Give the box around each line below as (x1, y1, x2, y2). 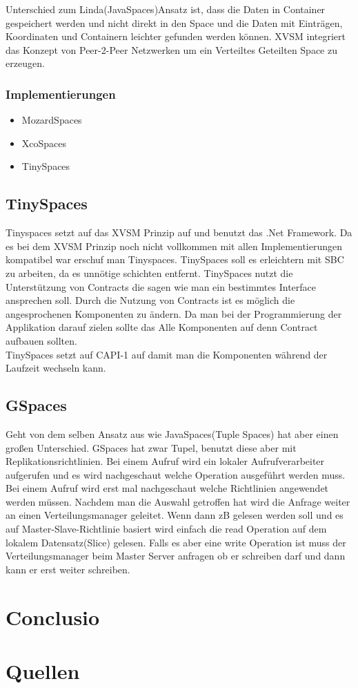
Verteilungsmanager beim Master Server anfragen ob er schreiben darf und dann (6, 548, 346, 563)
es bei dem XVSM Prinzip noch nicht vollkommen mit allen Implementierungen (6, 238, 343, 253)
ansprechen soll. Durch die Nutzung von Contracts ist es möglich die (6, 293, 295, 307)
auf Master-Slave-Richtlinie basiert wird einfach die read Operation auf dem (6, 522, 327, 536)
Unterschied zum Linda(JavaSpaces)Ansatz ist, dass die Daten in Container (6, 2, 326, 16)
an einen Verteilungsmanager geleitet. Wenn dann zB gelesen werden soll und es (6, 508, 344, 522)
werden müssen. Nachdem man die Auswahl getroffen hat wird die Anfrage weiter (6, 494, 350, 508)
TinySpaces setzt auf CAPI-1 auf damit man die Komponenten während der (6, 347, 328, 361)
